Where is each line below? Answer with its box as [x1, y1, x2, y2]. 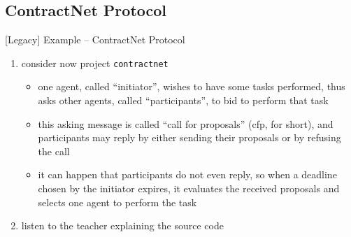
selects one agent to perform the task [38, 194, 197, 209]
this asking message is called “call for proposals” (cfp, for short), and [38, 116, 334, 131]
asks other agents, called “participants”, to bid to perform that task [38, 93, 329, 108]
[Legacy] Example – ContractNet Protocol [5, 32, 185, 47]
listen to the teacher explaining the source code [21, 218, 224, 233]
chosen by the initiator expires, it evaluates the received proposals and [38, 181, 340, 196]
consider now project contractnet [21, 55, 169, 70]
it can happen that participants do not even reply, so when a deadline [38, 167, 337, 182]
